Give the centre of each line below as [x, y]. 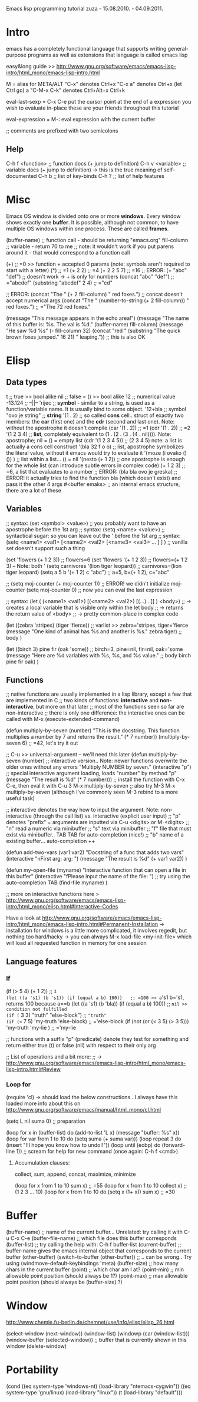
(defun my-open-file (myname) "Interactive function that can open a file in [96, 870]
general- [178, 48]
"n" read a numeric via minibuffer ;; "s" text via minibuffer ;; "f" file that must [99, 829]
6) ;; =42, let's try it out [50, 743]
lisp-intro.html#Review [33, 1069]
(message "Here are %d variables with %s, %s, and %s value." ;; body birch [99, 655]
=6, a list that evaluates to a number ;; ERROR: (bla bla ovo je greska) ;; [92, 471]
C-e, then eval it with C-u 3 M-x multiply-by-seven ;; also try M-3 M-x [91, 786]
